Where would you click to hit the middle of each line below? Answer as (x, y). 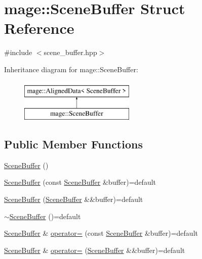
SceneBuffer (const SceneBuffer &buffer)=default (80, 182)
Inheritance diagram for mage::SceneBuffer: (71, 69)
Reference (39, 28)
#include (18, 52)
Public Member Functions (73, 144)
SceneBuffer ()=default (45, 216)
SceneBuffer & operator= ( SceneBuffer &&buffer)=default (95, 250)
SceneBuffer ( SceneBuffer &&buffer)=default (74, 199)
